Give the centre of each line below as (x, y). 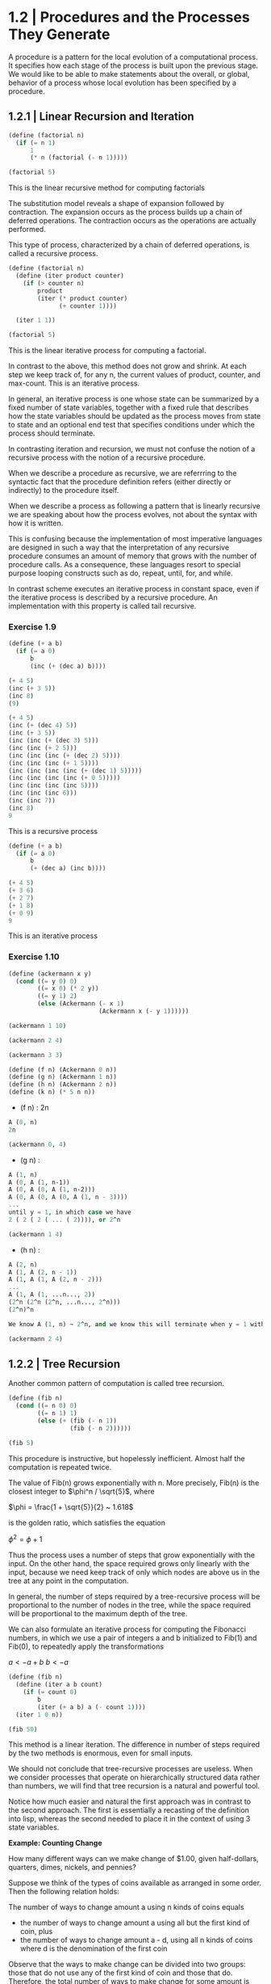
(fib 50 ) (23, 1729)
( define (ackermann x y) (50, 974)
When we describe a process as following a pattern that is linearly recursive (134, 506)
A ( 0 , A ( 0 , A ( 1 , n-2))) (52, 1190)
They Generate (59, 34)
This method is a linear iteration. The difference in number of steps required (134, 1745)
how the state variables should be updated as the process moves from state (135, 416)
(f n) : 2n (35, 1108)
